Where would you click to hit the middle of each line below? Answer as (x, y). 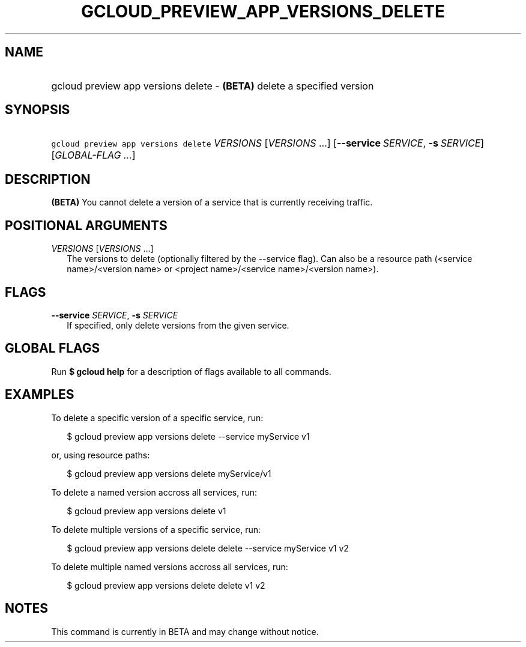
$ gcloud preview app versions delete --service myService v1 (188, 436)
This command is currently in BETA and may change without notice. (185, 631)
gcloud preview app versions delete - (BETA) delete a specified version (213, 86)
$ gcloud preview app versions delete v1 (147, 511)
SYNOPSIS (38, 110)
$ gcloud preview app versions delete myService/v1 (169, 473)
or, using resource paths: (101, 455)
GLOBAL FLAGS (53, 348)
